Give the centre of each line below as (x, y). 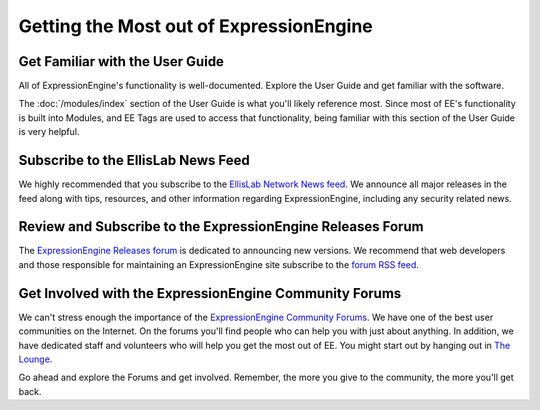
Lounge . (35, 359)
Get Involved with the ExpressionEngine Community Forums (210, 293)
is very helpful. (49, 132)
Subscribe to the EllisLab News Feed (134, 160)
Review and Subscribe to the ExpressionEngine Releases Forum (221, 226)
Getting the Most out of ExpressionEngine (196, 26)
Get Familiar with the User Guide (121, 61)
